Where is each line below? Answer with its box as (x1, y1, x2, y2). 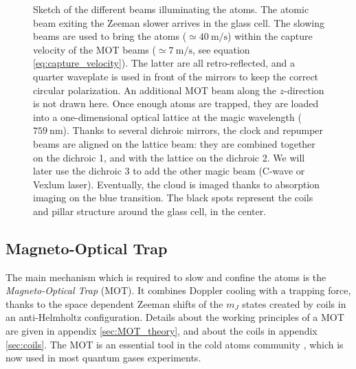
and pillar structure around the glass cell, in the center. (33, 203, 267, 218)
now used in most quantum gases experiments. (5, 350, 201, 365)
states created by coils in (242, 296, 346, 311)
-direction (284, 82, 324, 97)
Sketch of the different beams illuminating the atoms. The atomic (33, 2, 309, 16)
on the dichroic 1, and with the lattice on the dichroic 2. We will (33, 150, 305, 164)
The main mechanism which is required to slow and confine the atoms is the (5, 269, 326, 284)
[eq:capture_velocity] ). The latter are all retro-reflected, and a (33, 56, 295, 70)
